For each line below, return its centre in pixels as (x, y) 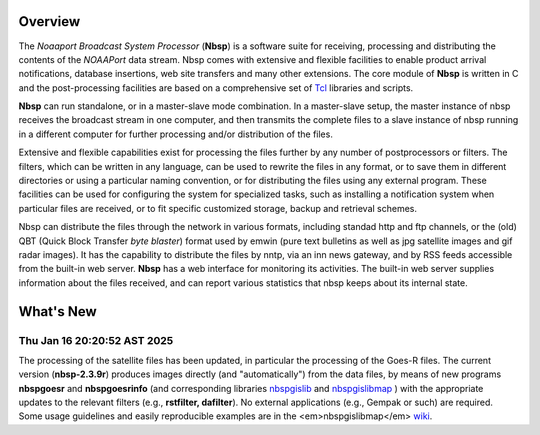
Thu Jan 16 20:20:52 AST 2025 (96, 340)
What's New (57, 311)
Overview (49, 21)
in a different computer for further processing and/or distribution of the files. (176, 134)
